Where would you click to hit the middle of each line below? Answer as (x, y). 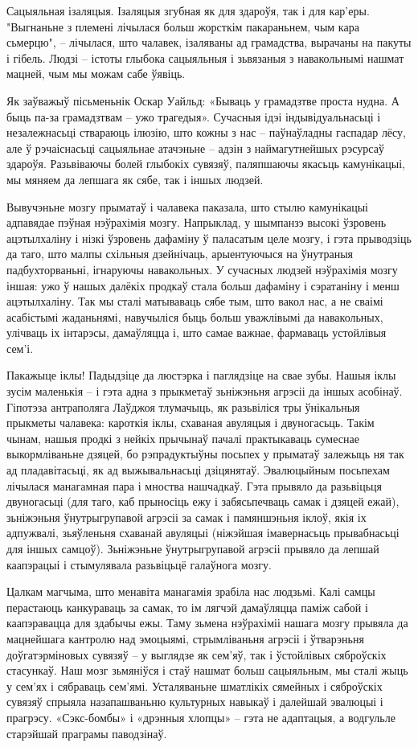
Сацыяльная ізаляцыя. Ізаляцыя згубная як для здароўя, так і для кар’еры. (188, 10)
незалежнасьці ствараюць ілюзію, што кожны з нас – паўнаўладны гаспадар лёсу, (206, 132)
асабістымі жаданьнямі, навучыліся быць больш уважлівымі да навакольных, (195, 316)
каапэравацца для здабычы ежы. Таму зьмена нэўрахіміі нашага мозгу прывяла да (207, 623)
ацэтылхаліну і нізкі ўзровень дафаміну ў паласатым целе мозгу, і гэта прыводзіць (209, 238)
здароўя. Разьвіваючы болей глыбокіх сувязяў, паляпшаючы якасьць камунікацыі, (206, 164)
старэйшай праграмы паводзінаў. (87, 733)
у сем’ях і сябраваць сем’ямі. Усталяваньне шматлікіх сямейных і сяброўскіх (195, 685)
